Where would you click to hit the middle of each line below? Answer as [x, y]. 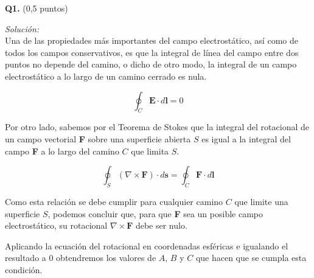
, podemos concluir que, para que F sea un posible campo [155, 213]
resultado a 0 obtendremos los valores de [81, 258]
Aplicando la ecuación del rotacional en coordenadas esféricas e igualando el [147, 245]
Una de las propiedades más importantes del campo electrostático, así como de [152, 40]
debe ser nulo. [161, 225]
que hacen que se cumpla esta [251, 258]
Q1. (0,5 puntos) [37, 8]
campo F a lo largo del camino [62, 151]
